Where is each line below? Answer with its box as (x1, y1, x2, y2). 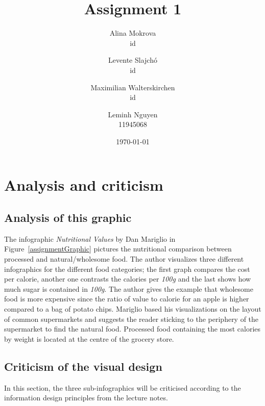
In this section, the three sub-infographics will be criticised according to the (4, 382, 241, 393)
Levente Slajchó (108, 55, 157, 65)
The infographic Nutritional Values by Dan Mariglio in (4, 233, 176, 244)
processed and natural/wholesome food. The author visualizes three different (4, 253, 244, 264)
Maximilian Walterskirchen (90, 82, 175, 92)
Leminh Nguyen (108, 109, 158, 119)
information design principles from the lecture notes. (4, 392, 168, 403)
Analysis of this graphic (4, 210, 132, 225)
